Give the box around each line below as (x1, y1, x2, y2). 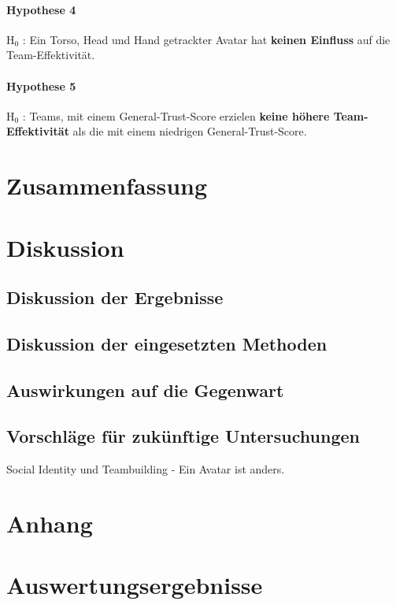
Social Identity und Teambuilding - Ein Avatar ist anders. (6, 461, 285, 477)
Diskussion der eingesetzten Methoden (6, 331, 328, 355)
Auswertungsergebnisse (6, 569, 263, 601)
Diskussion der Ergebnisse (6, 285, 224, 310)
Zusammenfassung (6, 169, 208, 202)
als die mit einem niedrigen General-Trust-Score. (72, 123, 307, 139)
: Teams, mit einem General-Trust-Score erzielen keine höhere (22, 107, 330, 124)
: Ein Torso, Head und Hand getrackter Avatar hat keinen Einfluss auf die (22, 31, 390, 47)
